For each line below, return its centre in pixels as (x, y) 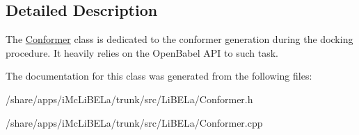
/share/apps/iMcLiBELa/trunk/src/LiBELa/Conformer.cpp (134, 122)
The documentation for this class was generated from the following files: (159, 76)
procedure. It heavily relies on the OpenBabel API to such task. (142, 52)
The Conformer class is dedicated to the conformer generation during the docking (179, 39)
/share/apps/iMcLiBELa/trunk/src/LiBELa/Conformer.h (129, 99)
